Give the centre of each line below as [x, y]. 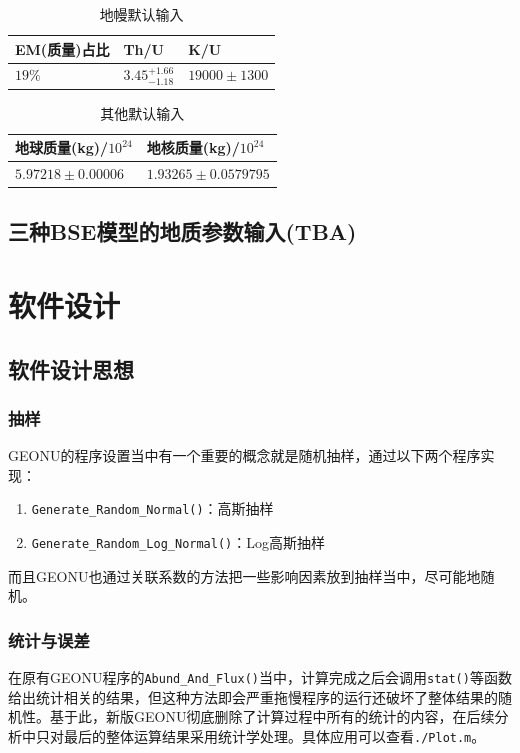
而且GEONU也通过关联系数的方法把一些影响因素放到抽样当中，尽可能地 [244, 575]
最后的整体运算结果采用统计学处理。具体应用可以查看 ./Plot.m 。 [274, 735]
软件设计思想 [71, 368]
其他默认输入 [142, 112]
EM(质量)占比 [62, 48]
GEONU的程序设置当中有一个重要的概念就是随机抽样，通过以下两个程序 [244, 455]
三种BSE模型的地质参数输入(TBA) [182, 231]
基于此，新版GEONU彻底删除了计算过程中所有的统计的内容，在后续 [272, 716]
